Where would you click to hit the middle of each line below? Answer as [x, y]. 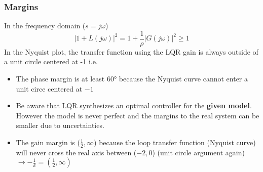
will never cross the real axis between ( [76, 152]
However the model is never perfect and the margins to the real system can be [138, 115]
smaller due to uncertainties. [60, 125]
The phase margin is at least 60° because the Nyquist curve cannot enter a [132, 79]
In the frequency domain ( [45, 26]
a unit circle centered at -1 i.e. [51, 61]
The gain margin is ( [48, 142]
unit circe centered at [49, 88]
